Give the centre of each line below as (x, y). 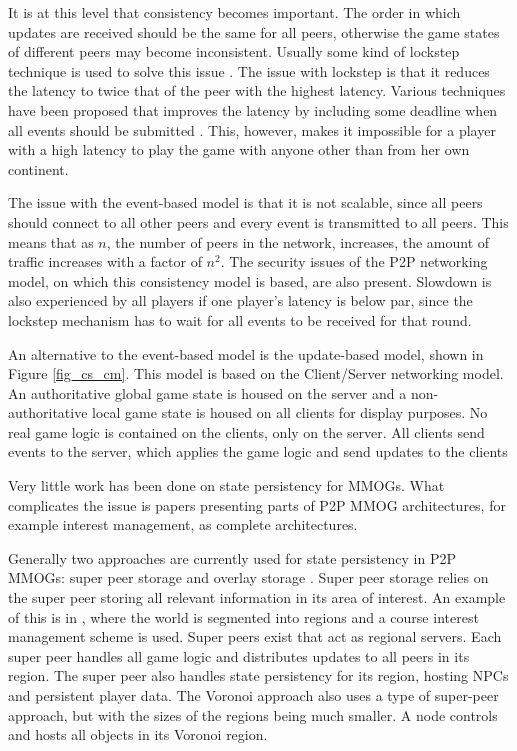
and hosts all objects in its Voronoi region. (138, 734)
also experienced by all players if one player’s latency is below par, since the (240, 300)
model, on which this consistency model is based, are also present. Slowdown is (250, 280)
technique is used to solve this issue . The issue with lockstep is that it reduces (249, 70)
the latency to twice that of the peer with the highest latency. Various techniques (257, 90)
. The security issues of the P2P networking (354, 261)
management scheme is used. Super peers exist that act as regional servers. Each (255, 636)
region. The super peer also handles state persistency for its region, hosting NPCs (258, 675)
